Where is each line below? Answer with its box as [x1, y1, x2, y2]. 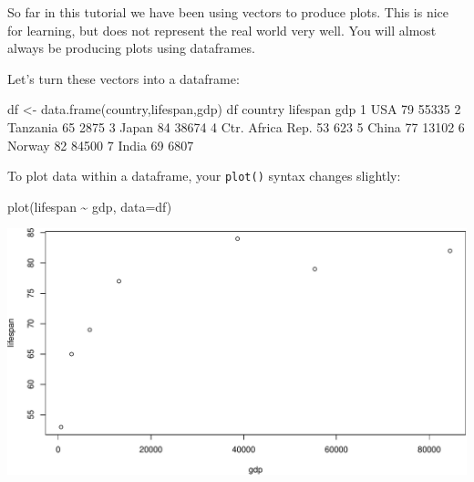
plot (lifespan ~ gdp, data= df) [7, 196, 172, 215]
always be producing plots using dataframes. [7, 38, 255, 58]
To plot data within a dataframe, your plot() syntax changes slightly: [7, 166, 401, 185]
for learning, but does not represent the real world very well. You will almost [7, 20, 437, 39]
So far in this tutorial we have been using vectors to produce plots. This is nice [7, 3, 448, 21]
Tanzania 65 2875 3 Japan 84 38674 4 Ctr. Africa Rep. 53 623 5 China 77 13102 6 [7, 117, 465, 136]
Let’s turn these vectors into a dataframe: [7, 68, 240, 88]
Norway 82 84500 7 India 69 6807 [7, 135, 194, 154]
